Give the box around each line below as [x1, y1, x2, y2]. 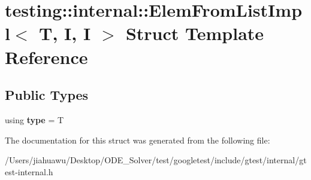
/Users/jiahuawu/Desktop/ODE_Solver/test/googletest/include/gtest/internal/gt [5, 154, 307, 166]
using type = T [5, 113, 64, 126]
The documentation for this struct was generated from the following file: [5, 133, 270, 146]
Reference [5, 44, 88, 69]
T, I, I [38, 21, 91, 45]
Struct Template [125, 21, 264, 45]
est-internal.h [5, 165, 53, 178]
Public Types [5, 86, 89, 104]
